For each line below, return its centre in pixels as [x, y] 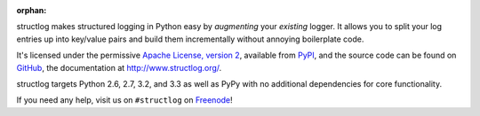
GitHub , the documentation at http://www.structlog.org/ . [119, 67]
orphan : [32, 10]
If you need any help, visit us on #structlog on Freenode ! [124, 100]
